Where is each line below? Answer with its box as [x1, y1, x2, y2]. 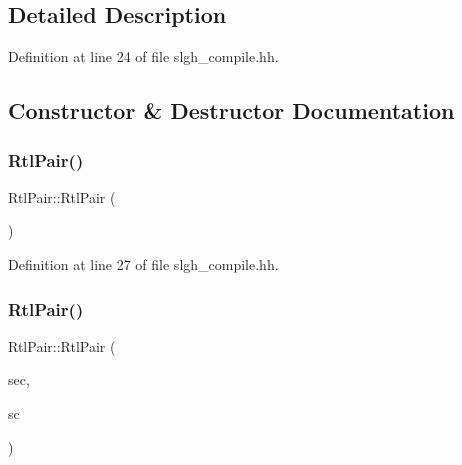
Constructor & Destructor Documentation [8, 95, 455, 126]
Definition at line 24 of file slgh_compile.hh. [8, 46, 279, 67]
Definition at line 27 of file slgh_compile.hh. [8, 253, 279, 274]
